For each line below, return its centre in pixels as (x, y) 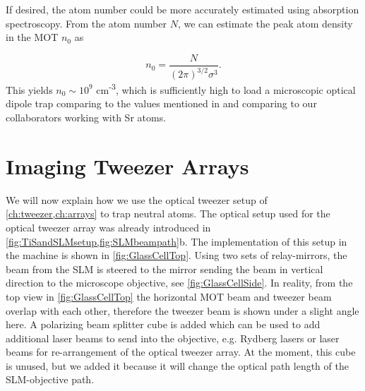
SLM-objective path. (50, 379)
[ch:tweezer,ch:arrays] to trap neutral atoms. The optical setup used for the (168, 213)
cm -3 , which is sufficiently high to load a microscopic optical (226, 89)
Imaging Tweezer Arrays (127, 166)
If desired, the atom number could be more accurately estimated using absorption (182, 9)
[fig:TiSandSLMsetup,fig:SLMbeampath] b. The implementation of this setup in (176, 241)
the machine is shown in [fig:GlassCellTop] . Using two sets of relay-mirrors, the (176, 255)
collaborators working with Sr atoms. (86, 118)
